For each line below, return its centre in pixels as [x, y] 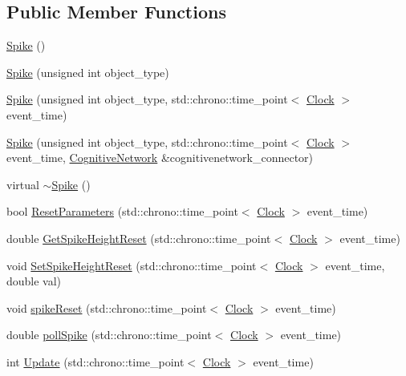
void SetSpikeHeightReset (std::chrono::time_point [132, 265]
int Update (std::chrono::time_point [95, 361]
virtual [23, 184]
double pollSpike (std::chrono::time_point [109, 335]
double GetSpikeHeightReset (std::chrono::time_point [139, 238]
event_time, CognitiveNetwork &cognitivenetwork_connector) [160, 158]
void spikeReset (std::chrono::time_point [107, 307]
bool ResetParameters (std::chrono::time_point [122, 211]
